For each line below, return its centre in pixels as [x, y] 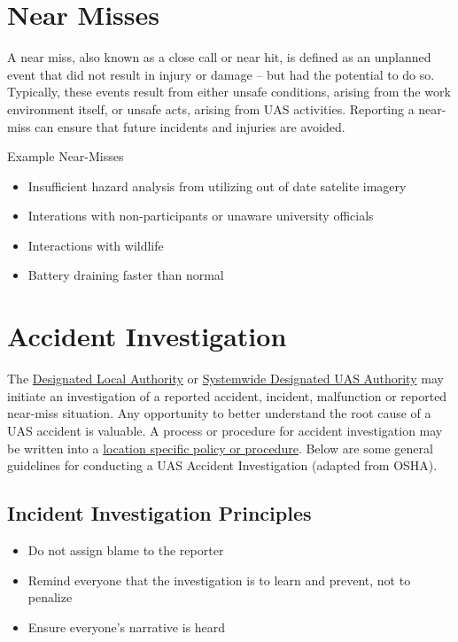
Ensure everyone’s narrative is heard [127, 627]
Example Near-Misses [66, 156]
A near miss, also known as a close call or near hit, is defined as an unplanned [219, 57]
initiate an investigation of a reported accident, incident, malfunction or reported [227, 395]
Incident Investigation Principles [159, 513]
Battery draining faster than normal [126, 275]
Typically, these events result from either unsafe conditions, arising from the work [229, 92]
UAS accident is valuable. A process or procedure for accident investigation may [225, 430]
